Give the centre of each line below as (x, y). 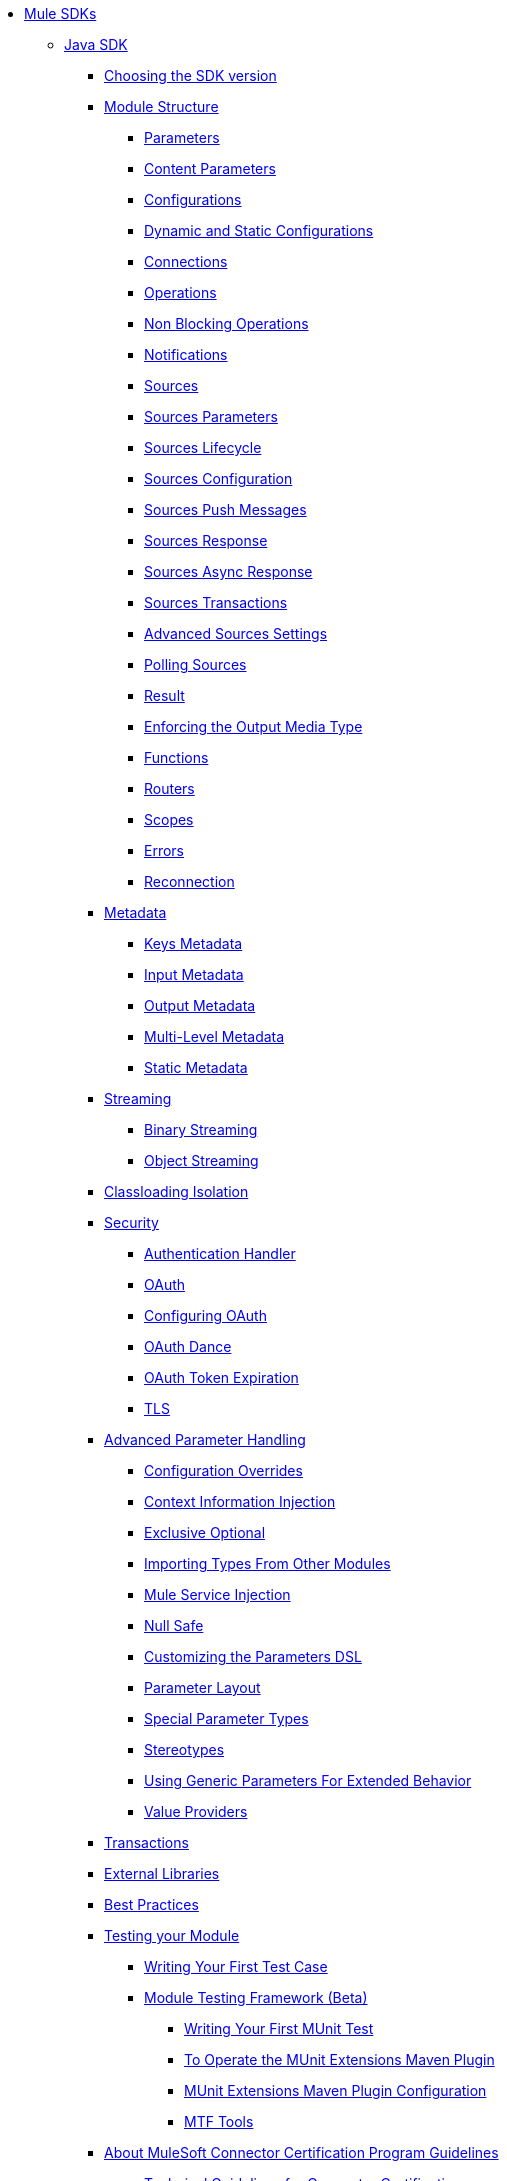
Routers (169, 788)
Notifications (186, 354)
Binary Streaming (201, 1129)
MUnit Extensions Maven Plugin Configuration (335, 2090)
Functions (176, 757)
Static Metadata (196, 1067)
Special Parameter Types (226, 1718)
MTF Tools (219, 2121)
